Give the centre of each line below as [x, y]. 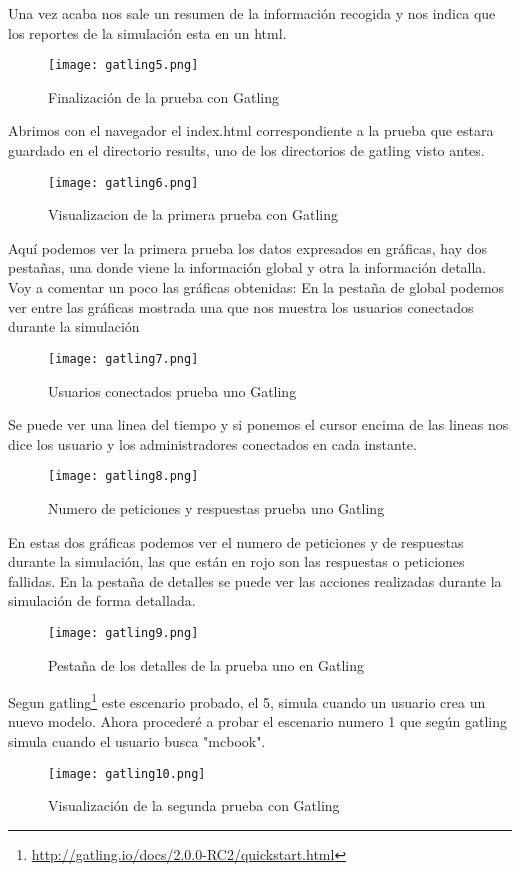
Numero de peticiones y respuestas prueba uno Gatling [216, 507]
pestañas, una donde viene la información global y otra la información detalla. [247, 267]
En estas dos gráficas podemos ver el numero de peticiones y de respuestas [236, 541]
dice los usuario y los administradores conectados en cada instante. [212, 443]
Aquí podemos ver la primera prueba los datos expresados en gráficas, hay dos [248, 247]
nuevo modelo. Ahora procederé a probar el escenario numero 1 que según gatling [257, 721]
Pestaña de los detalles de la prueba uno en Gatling [206, 664]
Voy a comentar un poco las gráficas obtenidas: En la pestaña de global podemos [256, 287]
